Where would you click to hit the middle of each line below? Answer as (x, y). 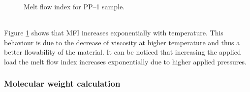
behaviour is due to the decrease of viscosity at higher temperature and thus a (122, 42)
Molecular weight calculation (62, 83)
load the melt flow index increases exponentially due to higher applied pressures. (125, 61)
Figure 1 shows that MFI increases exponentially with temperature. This (114, 33)
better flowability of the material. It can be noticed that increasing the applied (123, 52)
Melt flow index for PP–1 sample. (74, 6)
